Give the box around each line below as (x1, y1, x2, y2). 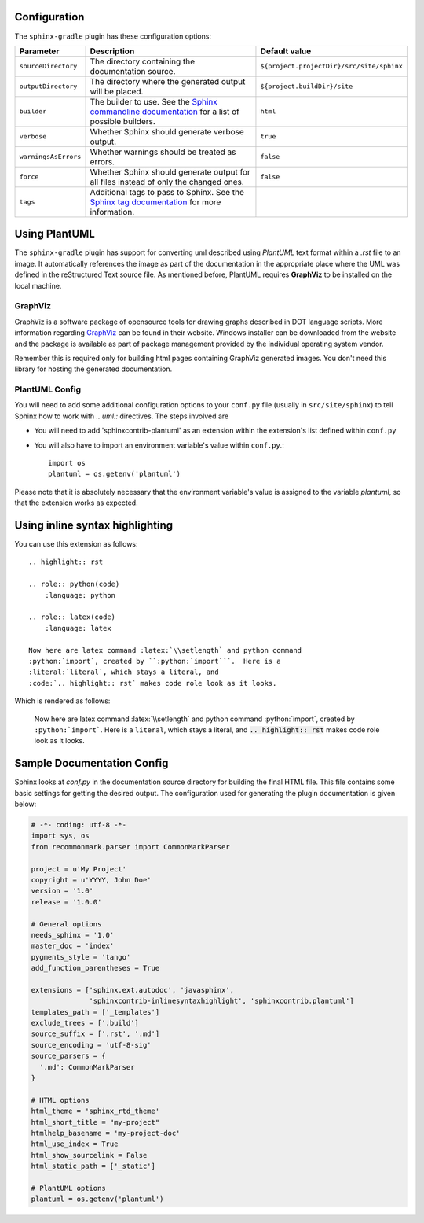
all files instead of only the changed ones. (90, 176, 245, 187)
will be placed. (90, 86, 144, 97)
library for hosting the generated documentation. (14, 364, 173, 374)
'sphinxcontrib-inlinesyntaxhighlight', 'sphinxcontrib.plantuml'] (89, 996, 355, 1006)
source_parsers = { (31, 1052, 106, 1061)
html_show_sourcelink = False (31, 1151, 148, 1159)
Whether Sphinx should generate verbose (90, 126, 245, 137)
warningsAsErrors (19, 153, 82, 161)
